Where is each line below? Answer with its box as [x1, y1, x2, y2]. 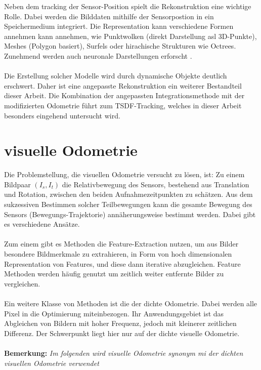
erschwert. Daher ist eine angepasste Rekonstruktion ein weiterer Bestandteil [4, 80, 242, 91]
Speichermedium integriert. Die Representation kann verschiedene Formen [4, 21, 234, 31]
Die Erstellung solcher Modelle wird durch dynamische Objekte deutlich [4, 70, 227, 81]
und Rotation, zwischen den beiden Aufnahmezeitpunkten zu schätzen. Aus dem [4, 189, 253, 199]
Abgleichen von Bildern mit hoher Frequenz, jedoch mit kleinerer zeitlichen [4, 318, 237, 328]
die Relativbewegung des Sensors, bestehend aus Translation [62, 179, 249, 189]
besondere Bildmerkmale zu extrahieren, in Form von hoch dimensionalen [4, 249, 232, 259]
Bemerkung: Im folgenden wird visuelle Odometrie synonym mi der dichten [4, 347, 243, 358]
